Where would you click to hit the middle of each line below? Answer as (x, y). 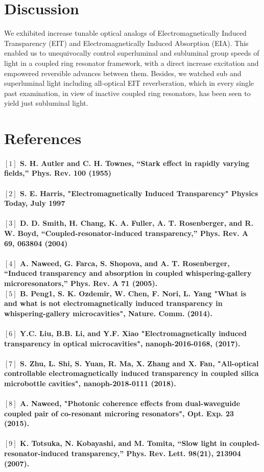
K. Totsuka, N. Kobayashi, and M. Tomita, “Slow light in (123, 443)
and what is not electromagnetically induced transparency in (113, 303)
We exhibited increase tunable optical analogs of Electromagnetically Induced (125, 33)
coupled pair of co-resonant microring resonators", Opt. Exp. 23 (119, 413)
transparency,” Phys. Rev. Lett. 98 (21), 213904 (156, 453)
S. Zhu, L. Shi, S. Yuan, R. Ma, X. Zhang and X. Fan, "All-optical (139, 363)
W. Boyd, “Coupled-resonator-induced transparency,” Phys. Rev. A (126, 233)
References (43, 138)
